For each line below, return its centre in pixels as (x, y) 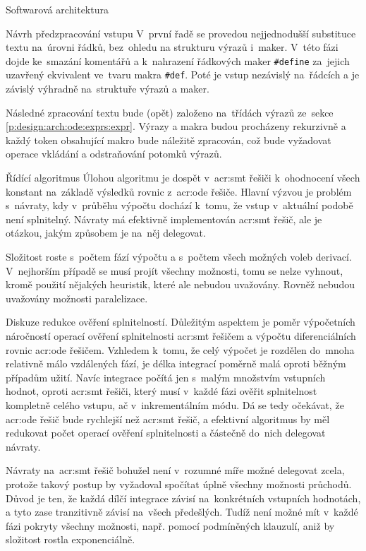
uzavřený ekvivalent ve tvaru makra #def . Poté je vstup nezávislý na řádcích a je (183, 75)
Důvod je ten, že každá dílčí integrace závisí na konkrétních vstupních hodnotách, (183, 498)
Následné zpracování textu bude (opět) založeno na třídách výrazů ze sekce (170, 112)
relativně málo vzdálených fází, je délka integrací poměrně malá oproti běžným (176, 363)
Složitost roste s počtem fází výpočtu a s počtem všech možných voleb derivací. (179, 257)
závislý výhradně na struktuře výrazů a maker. (108, 89)
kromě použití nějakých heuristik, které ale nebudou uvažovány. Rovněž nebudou (181, 284)
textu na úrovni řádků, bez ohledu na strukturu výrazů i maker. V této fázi (172, 47)
